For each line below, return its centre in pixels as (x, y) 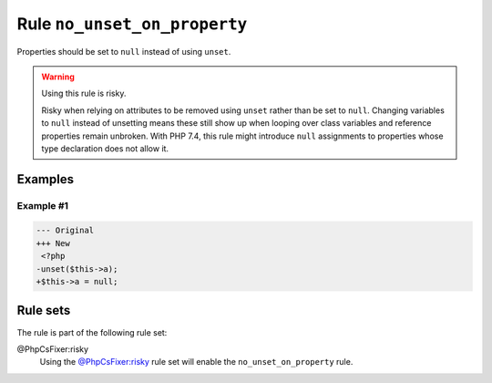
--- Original (65, 231)
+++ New (53, 243)
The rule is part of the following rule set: (92, 332)
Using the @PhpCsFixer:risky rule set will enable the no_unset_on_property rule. (196, 362)
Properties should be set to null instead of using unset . (124, 51)
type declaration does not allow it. (105, 148)
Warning (58, 77)
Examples (46, 179)
